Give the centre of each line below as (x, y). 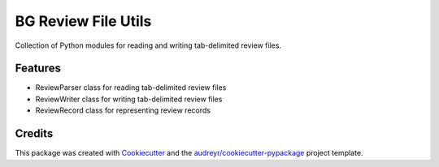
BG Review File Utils (83, 21)
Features (38, 69)
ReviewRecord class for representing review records (123, 110)
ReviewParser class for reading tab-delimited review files (131, 88)
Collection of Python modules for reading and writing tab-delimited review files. (148, 45)
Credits (34, 134)
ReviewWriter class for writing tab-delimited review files (129, 99)
